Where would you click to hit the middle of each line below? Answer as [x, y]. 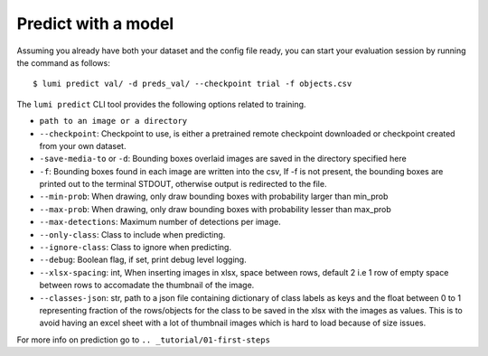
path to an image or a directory [113, 121]
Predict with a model [95, 23]
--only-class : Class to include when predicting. [132, 234]
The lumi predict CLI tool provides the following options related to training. [161, 104]
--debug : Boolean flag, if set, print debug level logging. [143, 260]
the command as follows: [63, 62]
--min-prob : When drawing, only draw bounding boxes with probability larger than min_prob [214, 197]
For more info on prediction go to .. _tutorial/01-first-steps [144, 340]
